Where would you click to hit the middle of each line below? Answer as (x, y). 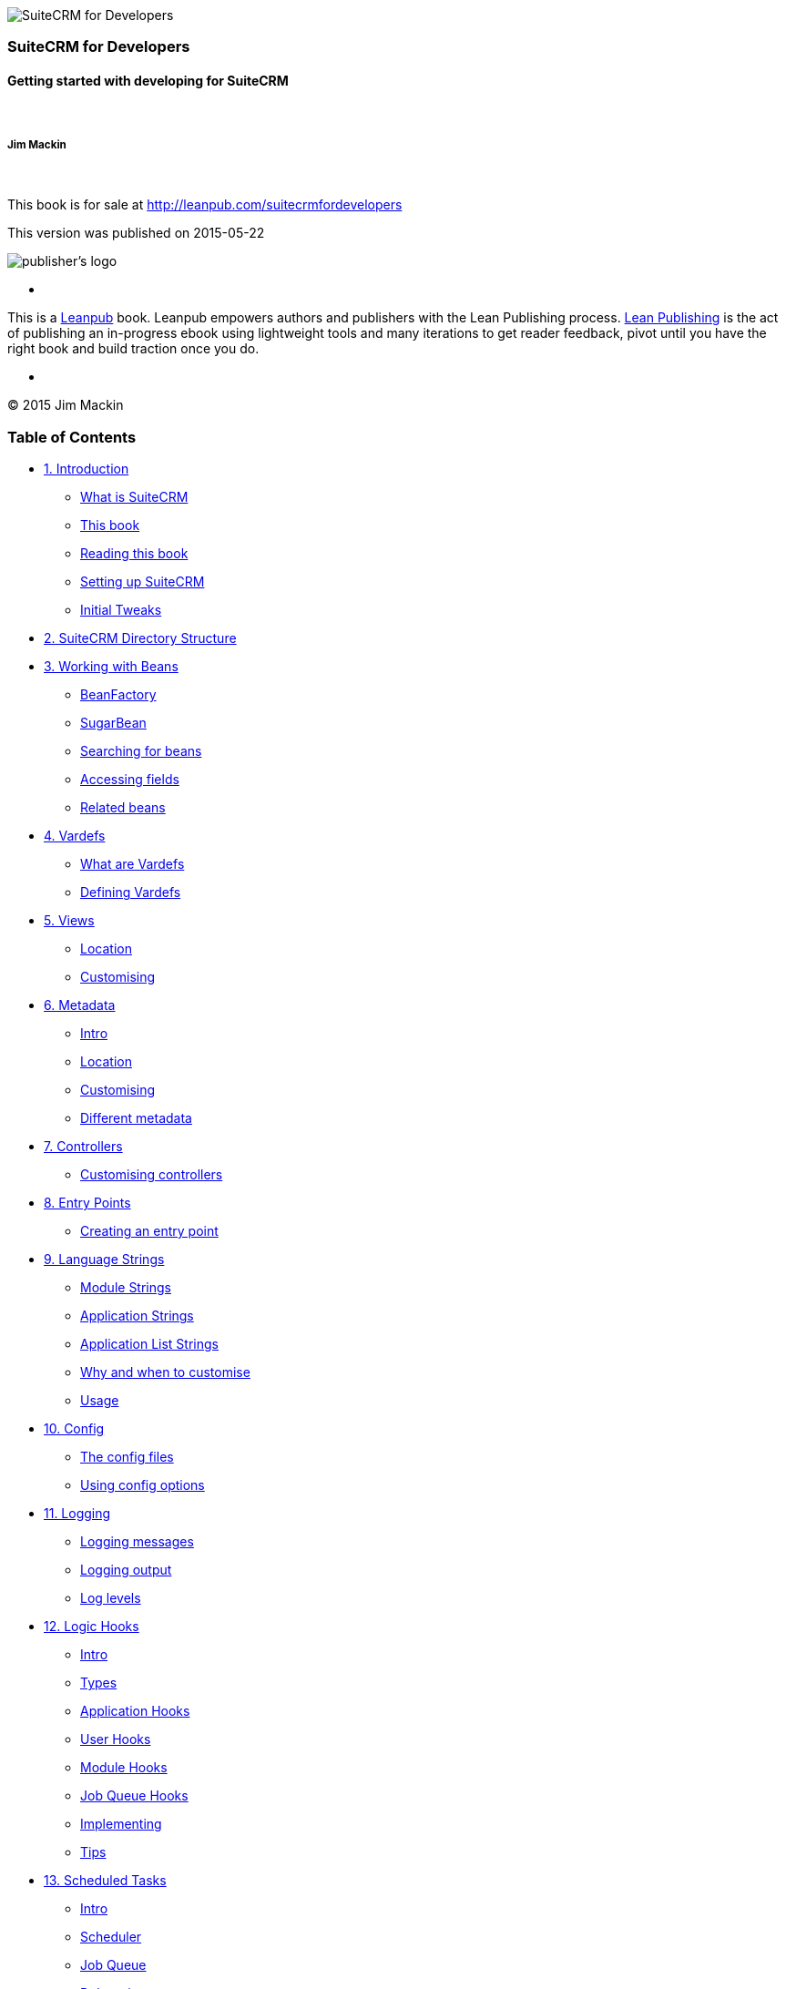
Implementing (121, 1824)
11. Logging (77, 1514)
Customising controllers (152, 1175)
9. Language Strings (104, 1260)
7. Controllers (83, 1147)
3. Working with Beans (111, 667)
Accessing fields (130, 780)
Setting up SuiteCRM (143, 582)
